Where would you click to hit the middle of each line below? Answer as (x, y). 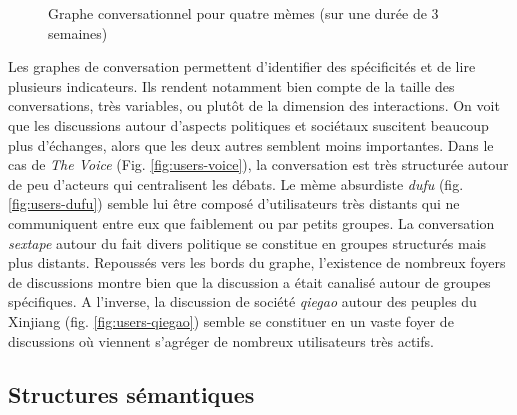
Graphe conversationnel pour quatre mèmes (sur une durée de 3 (243, 13)
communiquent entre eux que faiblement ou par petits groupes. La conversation (251, 222)
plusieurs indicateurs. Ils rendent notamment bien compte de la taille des (231, 85)
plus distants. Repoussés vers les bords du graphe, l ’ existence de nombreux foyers (257, 262)
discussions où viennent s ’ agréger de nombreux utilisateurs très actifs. (221, 340)
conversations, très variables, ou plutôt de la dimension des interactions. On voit (254, 105)
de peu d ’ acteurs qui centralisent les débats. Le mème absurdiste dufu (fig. (236, 183)
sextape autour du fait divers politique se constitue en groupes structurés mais (247, 242)
